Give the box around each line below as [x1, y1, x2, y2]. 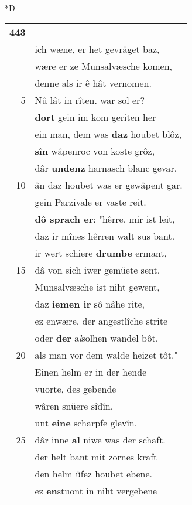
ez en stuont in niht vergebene [35, 483, 157, 497]
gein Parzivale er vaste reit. [35, 195, 146, 209]
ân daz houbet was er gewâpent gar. [35, 178, 183, 192]
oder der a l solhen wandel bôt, [35, 330, 159, 344]
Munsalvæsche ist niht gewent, [35, 279, 160, 294]
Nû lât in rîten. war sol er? [35, 93, 145, 107]
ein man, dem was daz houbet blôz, [35, 127, 182, 141]
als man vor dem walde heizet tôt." [35, 347, 178, 361]
